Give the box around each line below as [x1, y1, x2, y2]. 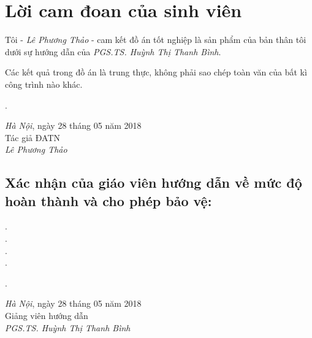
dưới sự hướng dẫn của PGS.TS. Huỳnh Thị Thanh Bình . [5, 45, 221, 58]
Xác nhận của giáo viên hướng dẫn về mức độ [5, 173, 302, 192]
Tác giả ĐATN [5, 131, 61, 144]
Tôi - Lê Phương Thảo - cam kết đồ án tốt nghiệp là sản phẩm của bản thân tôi [5, 33, 306, 46]
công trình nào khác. [5, 77, 83, 90]
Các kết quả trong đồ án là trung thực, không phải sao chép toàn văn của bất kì [5, 66, 307, 79]
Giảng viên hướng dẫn [5, 309, 88, 322]
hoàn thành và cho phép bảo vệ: [5, 191, 212, 210]
